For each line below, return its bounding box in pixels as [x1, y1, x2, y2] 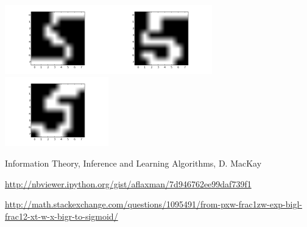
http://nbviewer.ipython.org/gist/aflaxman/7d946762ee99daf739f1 [5, 177, 252, 190]
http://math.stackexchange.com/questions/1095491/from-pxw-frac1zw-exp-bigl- [5, 198, 302, 211]
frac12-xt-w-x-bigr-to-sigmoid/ [5, 209, 118, 222]
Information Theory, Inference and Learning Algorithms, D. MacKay [5, 156, 262, 169]
